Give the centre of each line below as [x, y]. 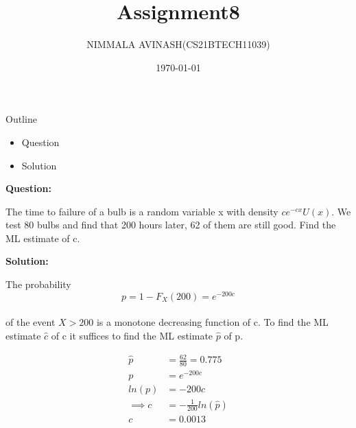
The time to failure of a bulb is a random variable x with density [142, 211]
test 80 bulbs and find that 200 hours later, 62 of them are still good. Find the [171, 225]
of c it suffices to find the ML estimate [132, 335]
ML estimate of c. [43, 238]
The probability [38, 284]
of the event [31, 322]
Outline [21, 119]
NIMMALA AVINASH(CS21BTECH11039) [178, 44]
